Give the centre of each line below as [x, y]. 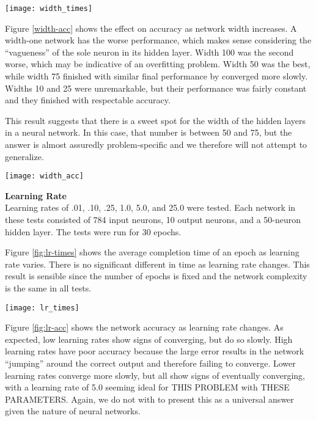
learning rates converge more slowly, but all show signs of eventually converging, [155, 375]
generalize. [24, 156]
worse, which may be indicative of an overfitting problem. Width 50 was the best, [158, 64]
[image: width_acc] [44, 176]
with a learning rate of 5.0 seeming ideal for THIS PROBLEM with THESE [147, 387]
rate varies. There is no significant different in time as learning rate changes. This [157, 264]
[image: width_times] [49, 9]
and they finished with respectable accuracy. [88, 100]
